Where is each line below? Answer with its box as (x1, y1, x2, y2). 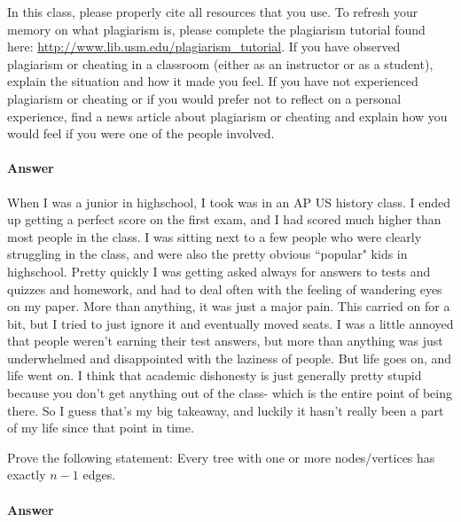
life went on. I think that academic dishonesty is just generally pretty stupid (7, 366, 422, 385)
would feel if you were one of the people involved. (7, 124, 275, 143)
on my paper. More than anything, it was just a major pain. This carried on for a (7, 297, 450, 316)
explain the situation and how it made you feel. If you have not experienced (7, 72, 418, 90)
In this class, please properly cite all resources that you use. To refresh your (7, 3, 418, 20)
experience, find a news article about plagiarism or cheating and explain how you (7, 106, 448, 125)
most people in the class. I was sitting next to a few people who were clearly (7, 227, 422, 245)
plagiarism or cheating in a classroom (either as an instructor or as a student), (7, 54, 434, 73)
